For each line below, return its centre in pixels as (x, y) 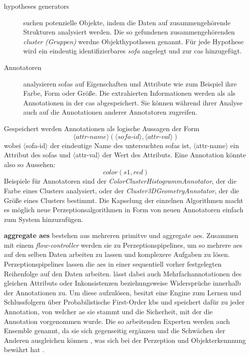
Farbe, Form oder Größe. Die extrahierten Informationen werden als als (129, 93)
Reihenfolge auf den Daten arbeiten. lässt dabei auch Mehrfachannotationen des (123, 273)
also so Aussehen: (30, 164)
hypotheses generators (37, 6)
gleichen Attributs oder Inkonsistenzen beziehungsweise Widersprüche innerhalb (123, 283)
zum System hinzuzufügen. (44, 219)
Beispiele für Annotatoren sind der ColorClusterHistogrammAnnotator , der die (120, 181)
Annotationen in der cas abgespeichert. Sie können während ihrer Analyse (133, 102)
